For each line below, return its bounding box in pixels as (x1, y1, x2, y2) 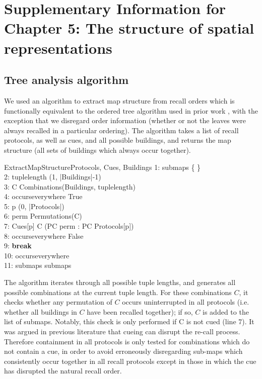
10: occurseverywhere (4, 250, 70, 260)
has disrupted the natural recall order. (4, 365, 122, 376)
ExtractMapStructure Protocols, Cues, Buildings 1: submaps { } (4, 161, 201, 172)
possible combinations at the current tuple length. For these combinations (4, 287, 232, 297)
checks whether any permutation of (4, 297, 112, 307)
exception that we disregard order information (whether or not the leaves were (4, 115, 246, 126)
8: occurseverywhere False (4, 230, 84, 241)
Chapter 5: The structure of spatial (4, 18, 254, 38)
